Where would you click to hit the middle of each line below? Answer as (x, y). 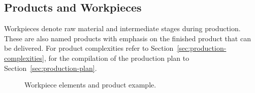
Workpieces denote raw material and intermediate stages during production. (122, 28)
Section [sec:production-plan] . (51, 68)
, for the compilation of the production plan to (117, 58)
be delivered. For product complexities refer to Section (89, 48)
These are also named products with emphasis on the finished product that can (127, 38)
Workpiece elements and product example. (90, 85)
